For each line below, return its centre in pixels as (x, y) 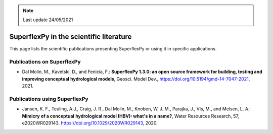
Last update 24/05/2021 (48, 20)
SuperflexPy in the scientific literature (71, 37)
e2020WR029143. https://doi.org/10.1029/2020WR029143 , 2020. (90, 123)
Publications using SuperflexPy (49, 99)
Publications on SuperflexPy (45, 62)
